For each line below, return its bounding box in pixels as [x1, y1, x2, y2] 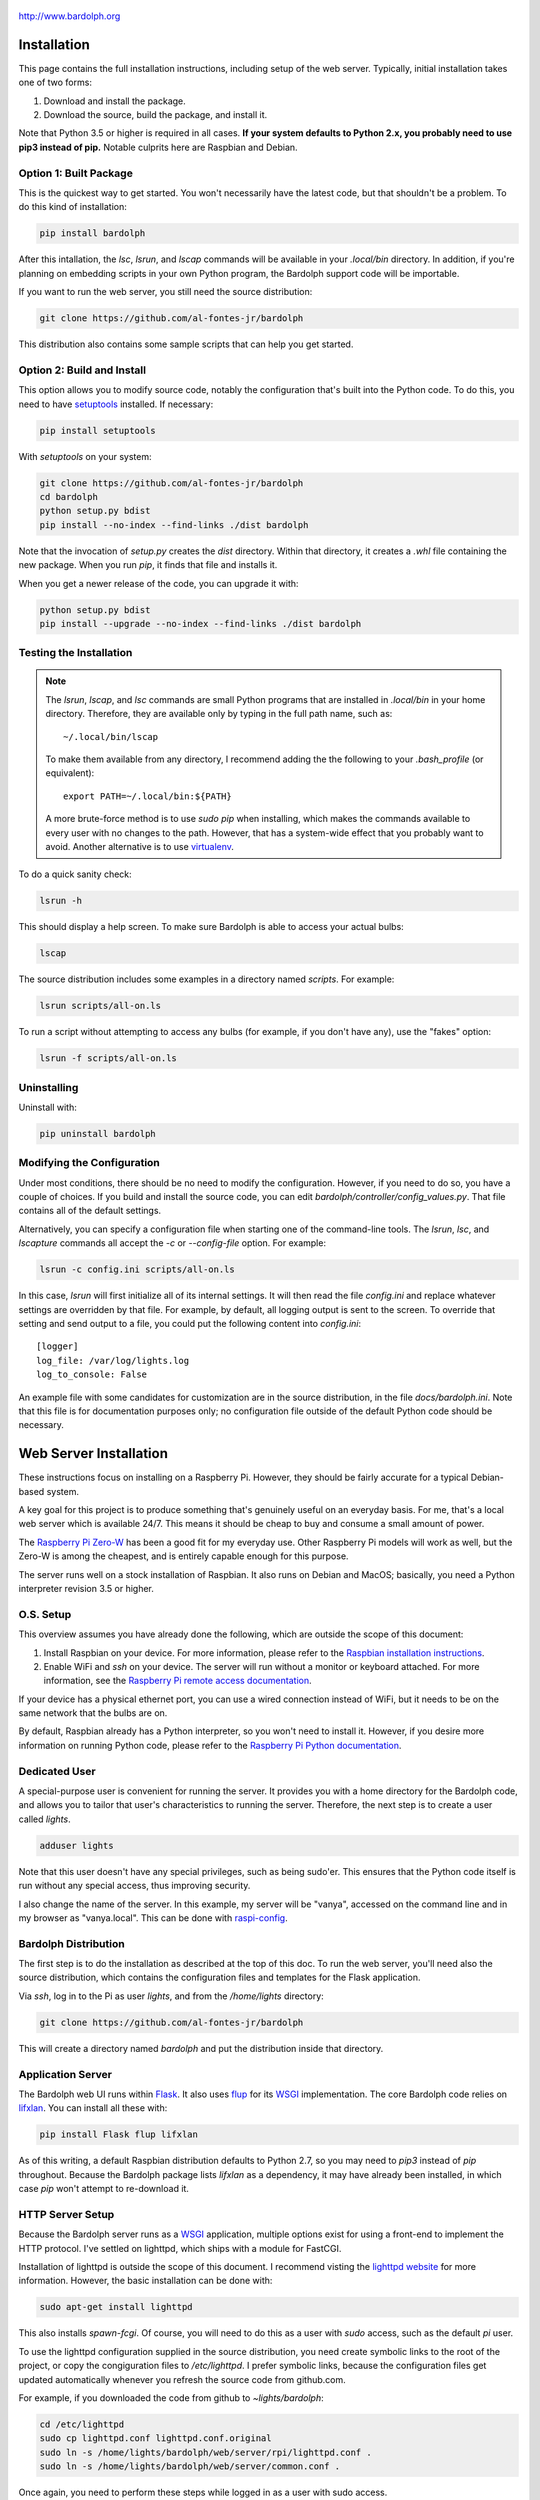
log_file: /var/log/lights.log [36, 1355, 190, 1366]
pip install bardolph [39, 228, 146, 239]
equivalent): [45, 767, 95, 779]
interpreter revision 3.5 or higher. [18, 1583, 155, 1594]
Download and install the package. [43, 95, 187, 107]
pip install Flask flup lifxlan [39, 2129, 199, 2140]
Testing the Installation [18, 646, 133, 660]
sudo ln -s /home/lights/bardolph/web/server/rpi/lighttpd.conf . [39, 2446, 372, 2458]
